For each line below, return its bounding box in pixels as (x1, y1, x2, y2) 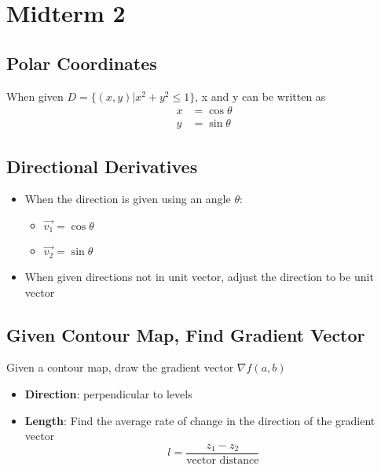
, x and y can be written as (195, 87, 326, 104)
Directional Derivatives (6, 154, 198, 178)
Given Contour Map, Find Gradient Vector (6, 322, 365, 346)
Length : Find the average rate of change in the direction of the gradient (24, 412, 376, 428)
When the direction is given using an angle (24, 191, 231, 207)
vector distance (186, 454, 259, 466)
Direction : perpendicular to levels (24, 385, 192, 402)
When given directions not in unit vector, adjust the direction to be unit (24, 268, 374, 284)
